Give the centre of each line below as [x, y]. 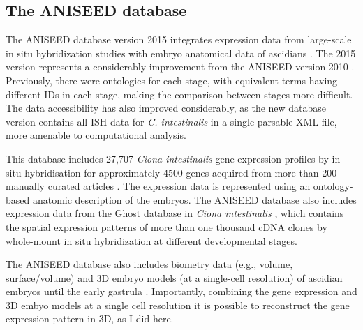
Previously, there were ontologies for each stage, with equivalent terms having [172, 80]
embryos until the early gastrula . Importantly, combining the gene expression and [181, 291]
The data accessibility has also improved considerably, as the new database [166, 108]
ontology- [333, 186]
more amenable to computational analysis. [96, 135]
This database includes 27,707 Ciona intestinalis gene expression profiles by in [173, 158]
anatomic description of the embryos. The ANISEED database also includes [194, 199]
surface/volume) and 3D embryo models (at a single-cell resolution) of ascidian [174, 277]
